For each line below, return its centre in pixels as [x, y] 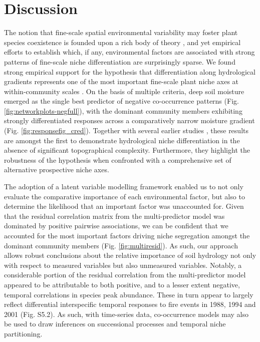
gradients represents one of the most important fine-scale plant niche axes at [121, 81]
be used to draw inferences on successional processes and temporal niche [115, 324]
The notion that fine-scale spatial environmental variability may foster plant [121, 32]
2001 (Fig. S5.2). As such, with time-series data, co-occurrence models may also [126, 314]
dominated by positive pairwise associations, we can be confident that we [116, 226]
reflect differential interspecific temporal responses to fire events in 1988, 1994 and [130, 304]
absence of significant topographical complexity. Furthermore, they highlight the [127, 150]
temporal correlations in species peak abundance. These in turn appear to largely [129, 294]
